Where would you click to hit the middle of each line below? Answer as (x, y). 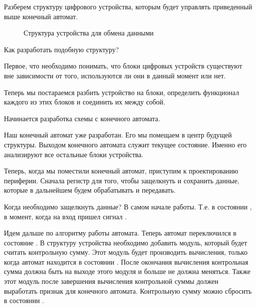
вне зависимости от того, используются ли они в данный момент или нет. (115, 75)
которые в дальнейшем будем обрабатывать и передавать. (90, 190)
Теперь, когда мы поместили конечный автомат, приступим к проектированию (121, 171)
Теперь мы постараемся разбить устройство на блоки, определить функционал (122, 92)
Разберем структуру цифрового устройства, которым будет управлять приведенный (128, 6)
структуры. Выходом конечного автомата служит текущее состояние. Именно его (125, 144)
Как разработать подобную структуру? (62, 49)
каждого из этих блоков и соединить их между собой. (85, 102)
